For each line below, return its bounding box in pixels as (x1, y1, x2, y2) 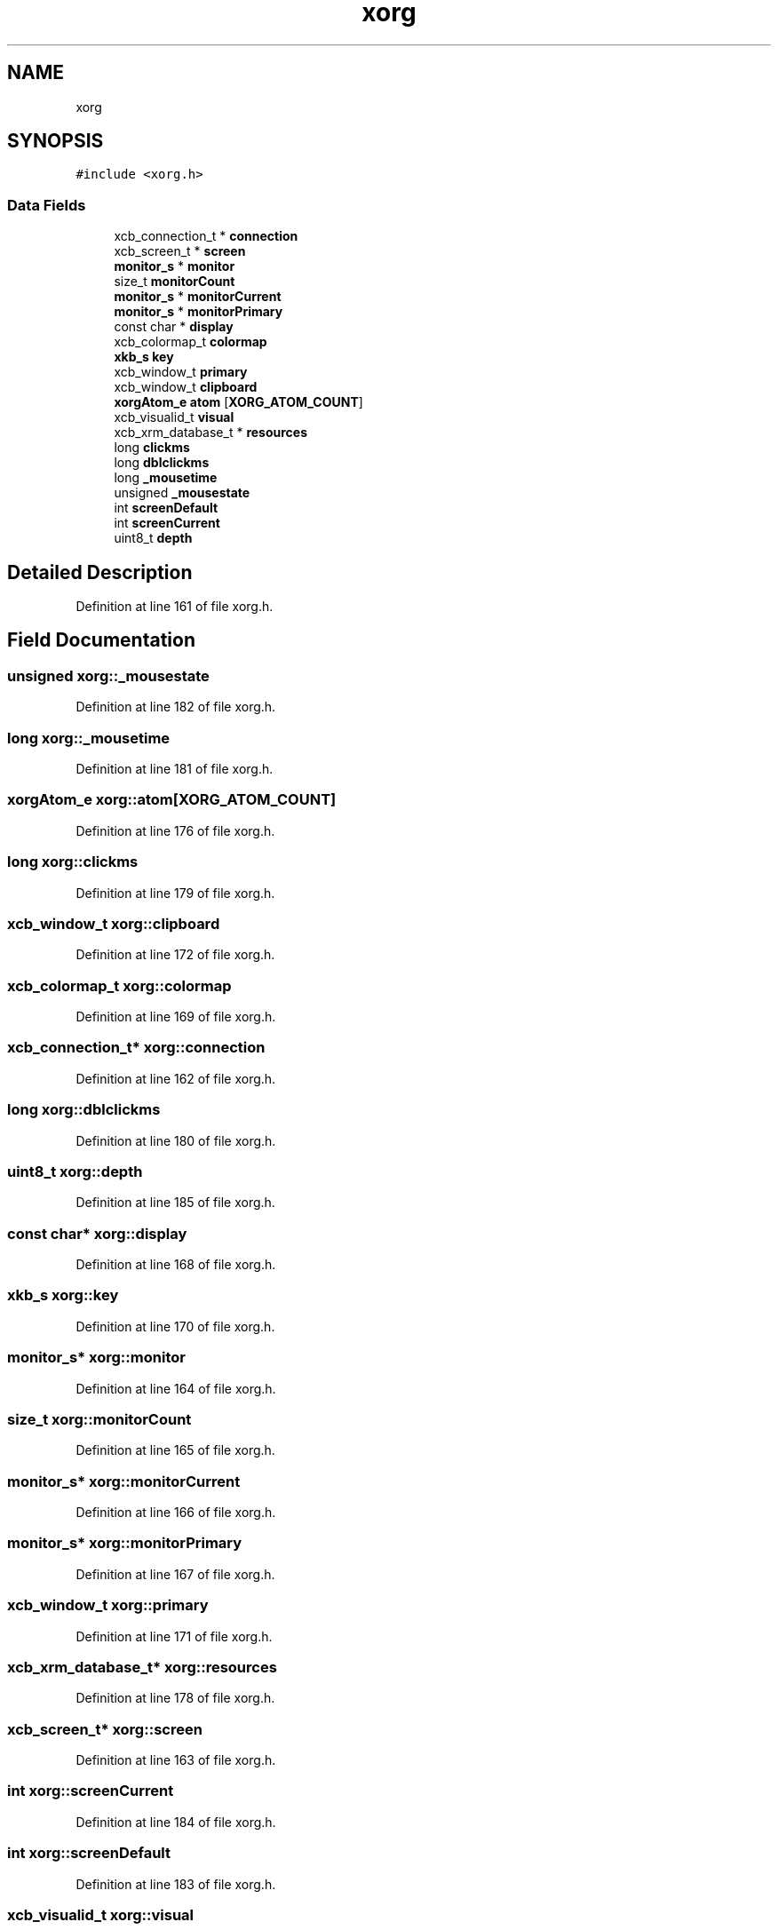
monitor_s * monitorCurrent (114, 289, 282, 305)
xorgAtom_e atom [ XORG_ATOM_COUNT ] (114, 394, 363, 410)
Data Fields (7, 195, 86, 214)
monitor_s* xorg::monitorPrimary (7, 1534, 242, 1553)
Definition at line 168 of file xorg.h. (75, 1257, 276, 1272)
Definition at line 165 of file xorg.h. (75, 1442, 275, 1458)
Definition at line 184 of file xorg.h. (75, 1814, 276, 1830)
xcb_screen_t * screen (114, 243, 246, 259)
